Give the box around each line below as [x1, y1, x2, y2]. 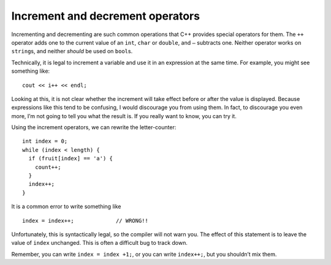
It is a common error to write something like [11, 203, 121, 211]
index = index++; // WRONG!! [22, 217, 148, 224]
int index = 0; [22, 138, 68, 145]
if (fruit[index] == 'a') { [28, 155, 113, 162]
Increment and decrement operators [11, 9, 200, 23]
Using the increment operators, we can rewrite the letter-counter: [11, 124, 177, 131]
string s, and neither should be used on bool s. [11, 48, 133, 55]
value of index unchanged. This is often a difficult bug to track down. [11, 239, 188, 247]
